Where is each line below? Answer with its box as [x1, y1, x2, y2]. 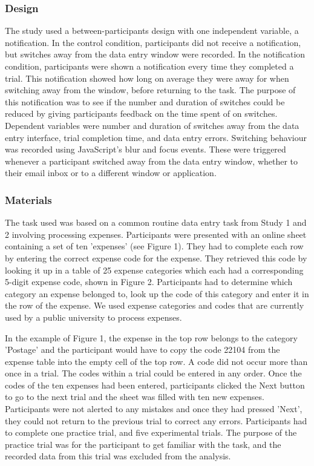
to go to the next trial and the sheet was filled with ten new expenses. [5, 390, 264, 403]
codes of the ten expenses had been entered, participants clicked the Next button [5, 378, 305, 391]
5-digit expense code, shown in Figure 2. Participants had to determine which [5, 275, 293, 288]
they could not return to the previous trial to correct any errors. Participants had [5, 414, 307, 427]
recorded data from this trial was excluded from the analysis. [5, 450, 231, 462]
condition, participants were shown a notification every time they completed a [5, 60, 294, 72]
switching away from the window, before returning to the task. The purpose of [5, 84, 296, 96]
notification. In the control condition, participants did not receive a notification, [5, 36, 301, 48]
